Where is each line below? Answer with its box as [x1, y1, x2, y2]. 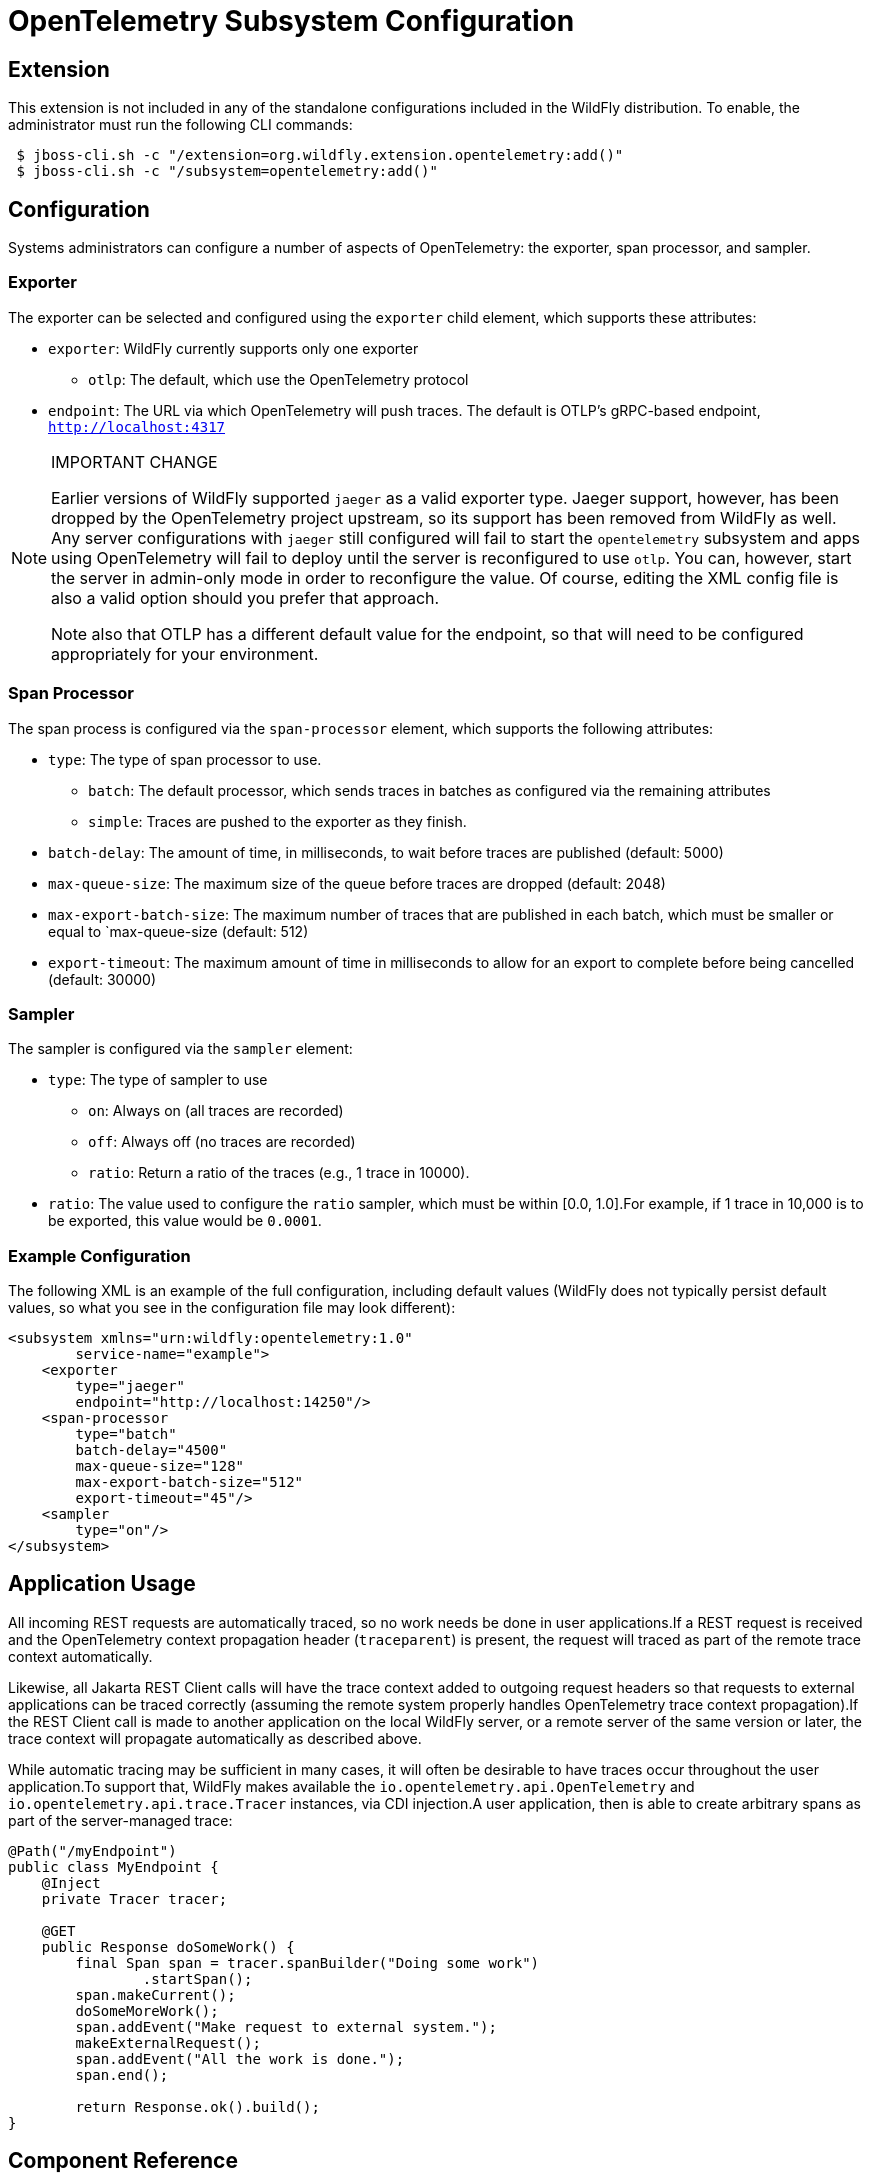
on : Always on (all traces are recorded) [88, 1102, 344, 1120]
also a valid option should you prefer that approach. [51, 587, 440, 608]
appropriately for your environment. [51, 643, 319, 664]
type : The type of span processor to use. [48, 750, 322, 768]
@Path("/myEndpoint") [8, 1842, 177, 1859]
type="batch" [75, 1426, 177, 1443]
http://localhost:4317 [48, 418, 226, 435]
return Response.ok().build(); [75, 2098, 320, 2115]
